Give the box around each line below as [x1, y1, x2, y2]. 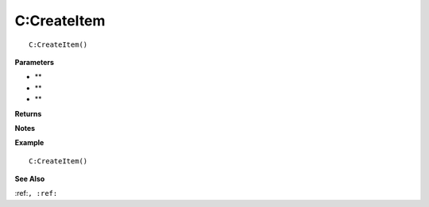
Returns [14, 109, 42, 118]
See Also [14, 174, 45, 184]
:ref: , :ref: [14, 189, 58, 198]
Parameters [14, 57, 55, 67]
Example [14, 138, 44, 148]
